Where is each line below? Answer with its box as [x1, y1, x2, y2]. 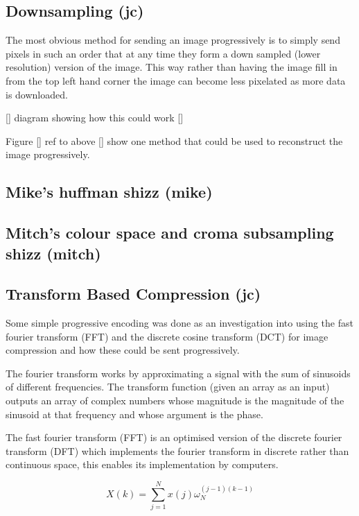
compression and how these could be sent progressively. [6, 343, 240, 357]
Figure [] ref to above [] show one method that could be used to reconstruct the [6, 133, 343, 148]
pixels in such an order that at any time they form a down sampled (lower [6, 46, 321, 60]
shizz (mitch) [6, 242, 101, 264]
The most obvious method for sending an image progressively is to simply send [6, 33, 340, 47]
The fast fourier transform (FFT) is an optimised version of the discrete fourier [6, 430, 342, 445]
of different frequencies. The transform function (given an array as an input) [6, 379, 330, 394]
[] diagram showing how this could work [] [6, 110, 184, 125]
